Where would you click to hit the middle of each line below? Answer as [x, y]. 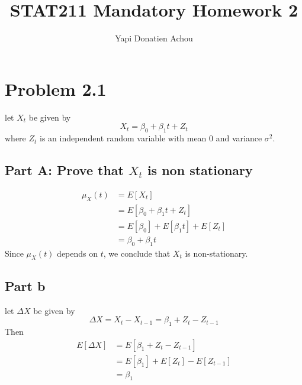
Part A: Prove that [64, 170]
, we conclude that [137, 253]
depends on [78, 253]
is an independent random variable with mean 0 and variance [151, 138]
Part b [25, 285]
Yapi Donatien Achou [154, 38]
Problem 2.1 [56, 88]
